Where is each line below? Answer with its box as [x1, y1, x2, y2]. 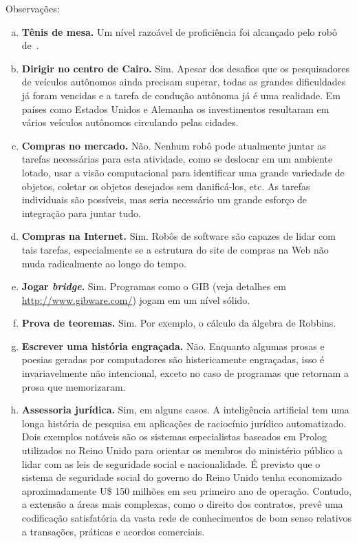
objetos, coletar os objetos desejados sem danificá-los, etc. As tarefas [21, 178, 310, 193]
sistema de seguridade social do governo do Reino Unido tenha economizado [21, 470, 343, 484]
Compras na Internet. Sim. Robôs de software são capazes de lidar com [21, 229, 336, 243]
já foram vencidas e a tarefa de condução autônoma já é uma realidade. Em [21, 88, 340, 102]
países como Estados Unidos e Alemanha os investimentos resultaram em [21, 101, 329, 116]
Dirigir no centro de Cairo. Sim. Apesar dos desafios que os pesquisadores [21, 61, 349, 75]
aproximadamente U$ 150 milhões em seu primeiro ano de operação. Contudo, [21, 483, 351, 498]
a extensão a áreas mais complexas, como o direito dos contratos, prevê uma [21, 497, 343, 511]
